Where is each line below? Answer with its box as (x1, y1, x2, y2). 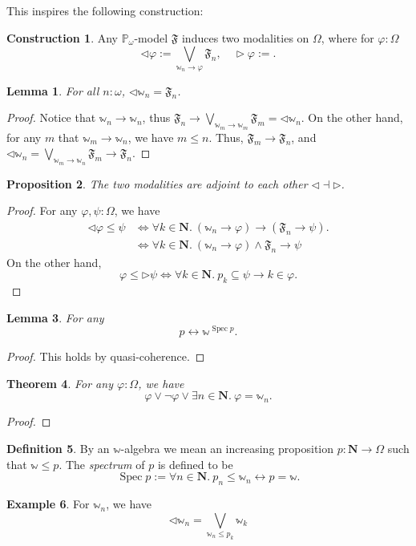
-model (134, 29, 168, 46)
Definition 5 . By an (6, 440, 110, 457)
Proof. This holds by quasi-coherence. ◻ (6, 348, 205, 365)
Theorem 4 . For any (6, 374, 113, 391)
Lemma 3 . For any (6, 309, 104, 326)
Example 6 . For (6, 495, 90, 512)
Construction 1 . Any (6, 29, 118, 46)
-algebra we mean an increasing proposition (120, 440, 334, 457)
